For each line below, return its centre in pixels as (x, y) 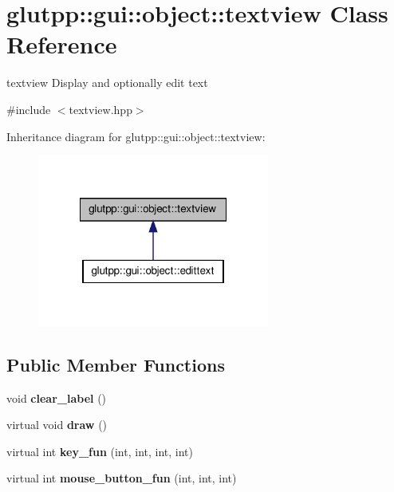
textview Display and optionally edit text (107, 83)
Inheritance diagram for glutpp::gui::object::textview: (136, 136)
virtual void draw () (57, 425)
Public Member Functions (116, 364)
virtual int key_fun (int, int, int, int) (100, 451)
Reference (62, 44)
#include (29, 109)
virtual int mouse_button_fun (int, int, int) (122, 478)
